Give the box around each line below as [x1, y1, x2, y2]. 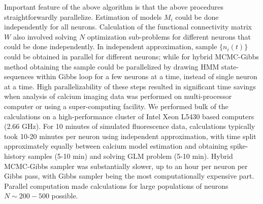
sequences [4, 71, 34, 82]
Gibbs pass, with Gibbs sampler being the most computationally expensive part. [4, 171, 254, 181]
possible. [51, 190, 78, 201]
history [4, 150, 26, 161]
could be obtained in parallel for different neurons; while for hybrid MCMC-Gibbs [4, 51, 259, 61]
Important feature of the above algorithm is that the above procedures [4, 2, 224, 12]
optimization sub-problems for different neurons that [87, 31, 251, 42]
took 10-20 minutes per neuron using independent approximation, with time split [4, 130, 256, 141]
